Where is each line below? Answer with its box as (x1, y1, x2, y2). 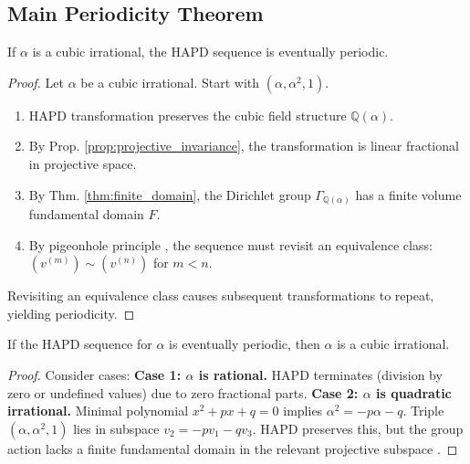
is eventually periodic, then (169, 334, 320, 353)
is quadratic (376, 383, 452, 402)
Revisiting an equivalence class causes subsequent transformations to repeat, (7, 286, 434, 305)
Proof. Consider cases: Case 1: (7, 365, 182, 385)
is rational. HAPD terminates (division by (198, 365, 443, 385)
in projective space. (28, 153, 137, 173)
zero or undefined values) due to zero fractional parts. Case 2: (7, 383, 359, 402)
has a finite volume (355, 185, 462, 204)
